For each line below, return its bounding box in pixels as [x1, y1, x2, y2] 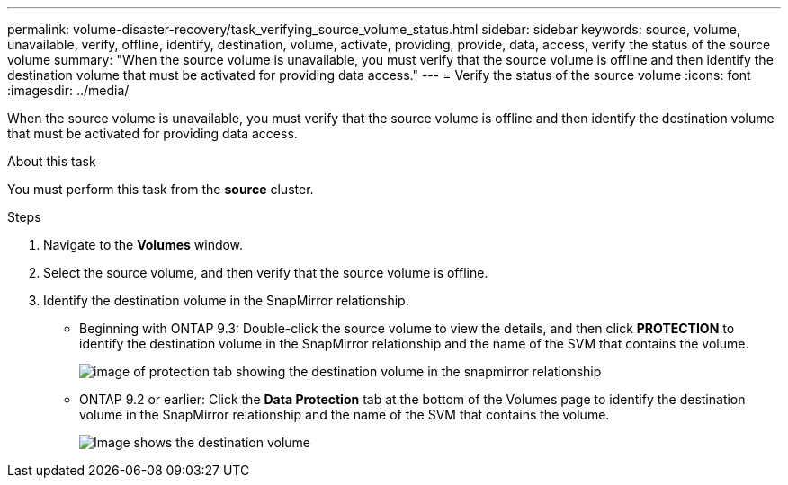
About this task [7, 154, 96, 169]
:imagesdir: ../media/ [7, 83, 130, 98]
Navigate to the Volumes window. [43, 237, 244, 252]
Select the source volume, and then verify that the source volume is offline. [43, 265, 488, 280]
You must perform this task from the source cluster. [7, 181, 314, 197]
